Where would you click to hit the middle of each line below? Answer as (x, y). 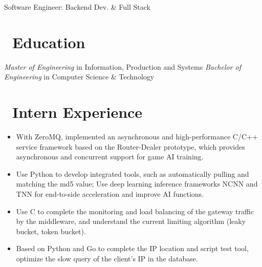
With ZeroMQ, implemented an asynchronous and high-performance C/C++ (137, 137)
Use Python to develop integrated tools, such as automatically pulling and (133, 173)
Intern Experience (78, 112)
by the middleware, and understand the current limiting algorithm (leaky (131, 221)
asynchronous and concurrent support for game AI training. (110, 157)
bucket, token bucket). (51, 231)
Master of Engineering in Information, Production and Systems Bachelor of (123, 66)
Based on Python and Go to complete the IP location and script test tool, (132, 248)
